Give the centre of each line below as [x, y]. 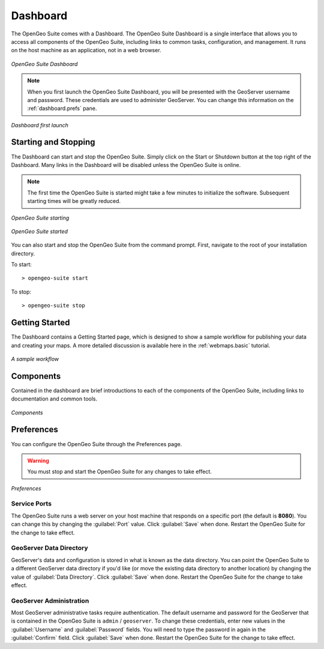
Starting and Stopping [53, 142]
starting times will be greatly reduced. [74, 201]
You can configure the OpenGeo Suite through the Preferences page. [97, 444]
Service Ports [31, 504]
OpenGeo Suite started [40, 231]
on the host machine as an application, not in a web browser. [86, 50]
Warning [38, 460]
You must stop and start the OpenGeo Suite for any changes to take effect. [120, 472]
